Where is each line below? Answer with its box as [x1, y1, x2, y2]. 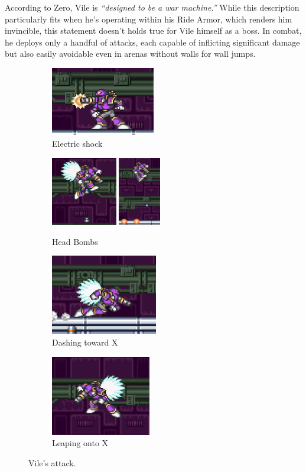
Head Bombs [52, 235, 98, 247]
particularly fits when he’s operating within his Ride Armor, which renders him [5, 12, 292, 25]
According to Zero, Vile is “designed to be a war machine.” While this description [5, 1, 300, 13]
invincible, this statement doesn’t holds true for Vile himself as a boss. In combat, [5, 24, 302, 37]
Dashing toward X [52, 335, 118, 348]
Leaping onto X [52, 437, 109, 449]
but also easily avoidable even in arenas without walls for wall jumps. [5, 47, 256, 60]
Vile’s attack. [28, 457, 76, 469]
